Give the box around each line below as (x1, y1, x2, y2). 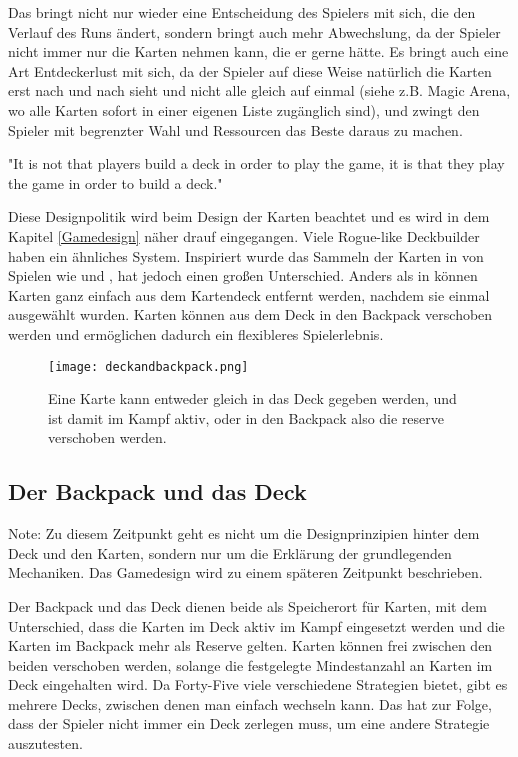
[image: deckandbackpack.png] (48, 359, 249, 374)
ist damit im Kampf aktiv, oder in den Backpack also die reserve (48, 407, 445, 428)
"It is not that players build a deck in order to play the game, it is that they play (8, 153, 505, 174)
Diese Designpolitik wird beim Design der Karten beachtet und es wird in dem (8, 206, 490, 227)
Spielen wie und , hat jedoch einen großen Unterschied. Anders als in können (8, 265, 478, 286)
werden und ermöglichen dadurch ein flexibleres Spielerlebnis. (8, 323, 384, 344)
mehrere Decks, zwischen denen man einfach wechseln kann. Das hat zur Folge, (8, 693, 492, 714)
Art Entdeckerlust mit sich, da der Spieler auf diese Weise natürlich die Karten (8, 60, 492, 81)
